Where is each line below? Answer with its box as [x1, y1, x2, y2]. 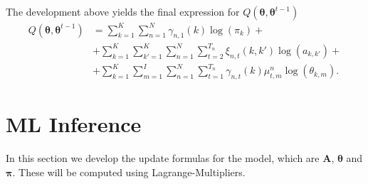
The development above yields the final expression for [6, 4, 240, 18]
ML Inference [6, 109, 142, 139]
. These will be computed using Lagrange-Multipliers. [12, 164, 246, 179]
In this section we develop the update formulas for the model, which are [6, 151, 320, 166]
